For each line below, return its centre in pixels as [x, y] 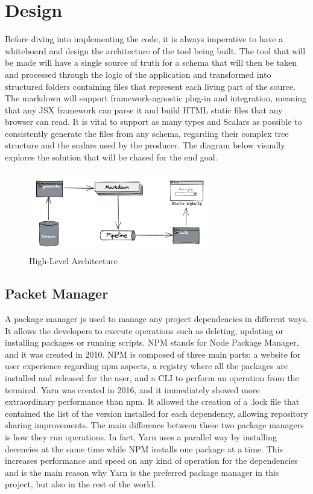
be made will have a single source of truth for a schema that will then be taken [151, 62]
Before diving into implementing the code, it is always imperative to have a [144, 39]
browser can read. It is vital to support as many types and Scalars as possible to [153, 122]
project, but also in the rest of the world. [81, 484]
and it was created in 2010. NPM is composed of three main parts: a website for [153, 354]
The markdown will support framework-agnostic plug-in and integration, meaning [156, 98]
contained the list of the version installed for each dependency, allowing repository [156, 413]
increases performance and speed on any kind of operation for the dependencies [151, 461]
